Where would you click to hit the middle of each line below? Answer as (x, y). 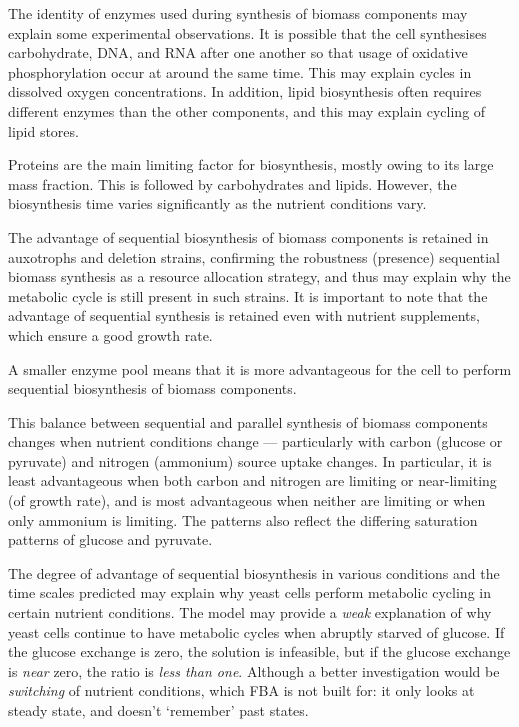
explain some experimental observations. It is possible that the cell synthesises (247, 32)
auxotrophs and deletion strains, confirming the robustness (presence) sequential (254, 256)
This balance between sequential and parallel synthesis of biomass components (248, 421)
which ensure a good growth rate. (110, 334)
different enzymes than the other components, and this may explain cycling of (247, 110)
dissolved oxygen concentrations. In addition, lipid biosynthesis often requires (245, 91)
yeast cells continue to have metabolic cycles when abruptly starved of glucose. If (256, 631)
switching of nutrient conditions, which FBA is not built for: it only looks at (241, 690)
